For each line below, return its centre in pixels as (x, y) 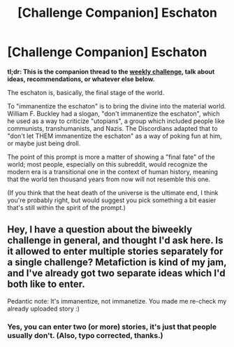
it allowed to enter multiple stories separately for (115, 252)
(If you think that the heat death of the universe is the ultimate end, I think (113, 192)
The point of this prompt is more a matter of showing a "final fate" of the (111, 157)
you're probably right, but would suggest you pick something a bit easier (112, 200)
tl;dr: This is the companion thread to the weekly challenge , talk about (111, 71)
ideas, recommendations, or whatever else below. (81, 79)
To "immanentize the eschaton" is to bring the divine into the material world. (117, 106)
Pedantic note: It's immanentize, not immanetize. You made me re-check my (117, 301)
